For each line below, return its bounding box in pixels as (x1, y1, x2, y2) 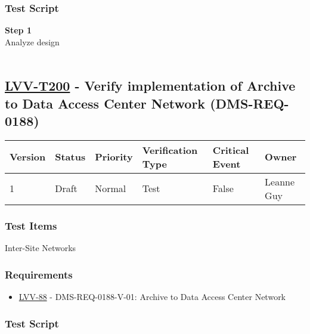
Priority (95, 150, 133, 164)
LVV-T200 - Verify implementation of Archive (5, 76, 296, 95)
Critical (212, 143, 249, 157)
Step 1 (5, 24, 32, 36)
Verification (142, 143, 198, 157)
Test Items (5, 218, 57, 233)
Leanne (265, 174, 295, 188)
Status (55, 150, 86, 164)
